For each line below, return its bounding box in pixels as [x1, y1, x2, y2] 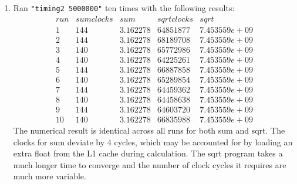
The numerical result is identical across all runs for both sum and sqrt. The [13, 124, 285, 136]
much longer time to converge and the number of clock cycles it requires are [13, 158, 286, 171]
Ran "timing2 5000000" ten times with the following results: [13, 2, 235, 13]
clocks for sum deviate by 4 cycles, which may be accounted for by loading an [13, 135, 293, 148]
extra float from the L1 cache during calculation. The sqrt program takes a [13, 147, 283, 159]
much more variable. [13, 170, 86, 182]
